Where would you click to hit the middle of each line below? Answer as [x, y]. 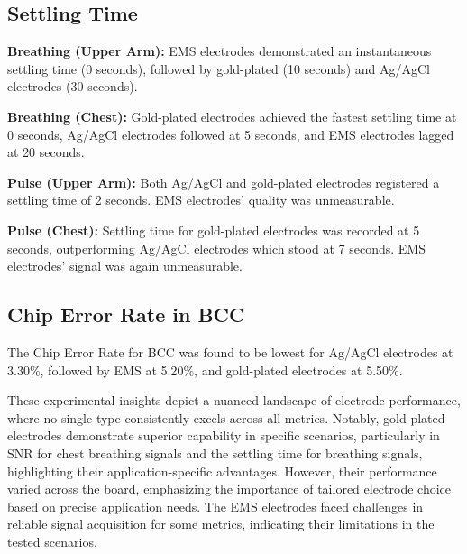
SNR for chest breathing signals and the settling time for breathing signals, [215, 452]
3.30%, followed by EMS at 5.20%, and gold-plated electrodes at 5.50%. [205, 369]
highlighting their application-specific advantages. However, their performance [222, 471]
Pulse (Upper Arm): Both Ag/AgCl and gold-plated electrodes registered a [224, 182]
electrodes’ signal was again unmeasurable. [125, 266]
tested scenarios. [52, 541]
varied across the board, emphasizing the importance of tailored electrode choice [229, 489]
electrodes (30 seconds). [73, 86]
